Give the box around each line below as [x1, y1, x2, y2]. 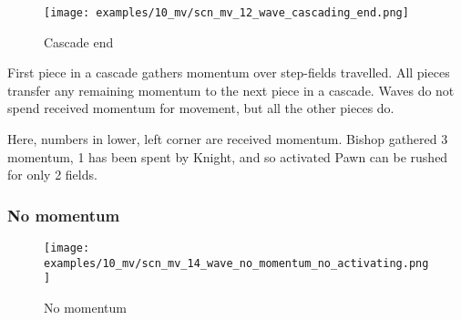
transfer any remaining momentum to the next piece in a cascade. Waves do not [7, 80, 455, 99]
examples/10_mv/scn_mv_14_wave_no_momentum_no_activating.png [44, 256, 429, 270]
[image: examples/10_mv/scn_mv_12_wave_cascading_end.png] [44, 6, 409, 19]
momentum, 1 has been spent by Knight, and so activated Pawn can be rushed [7, 147, 448, 166]
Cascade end [44, 32, 114, 51]
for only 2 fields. [7, 165, 97, 184]
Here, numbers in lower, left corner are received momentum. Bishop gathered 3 [7, 129, 448, 149]
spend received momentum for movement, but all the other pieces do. [7, 98, 394, 118]
